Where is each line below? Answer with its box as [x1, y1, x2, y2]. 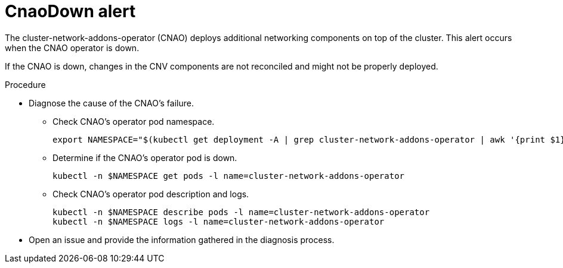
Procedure [5, 79, 46, 90]
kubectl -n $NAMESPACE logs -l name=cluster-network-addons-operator [52, 216, 385, 226]
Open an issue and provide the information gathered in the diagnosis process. [29, 234, 335, 245]
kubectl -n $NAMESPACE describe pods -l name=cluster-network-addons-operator [52, 207, 430, 217]
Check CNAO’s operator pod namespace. [52, 116, 215, 127]
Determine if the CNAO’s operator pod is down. [52, 152, 237, 163]
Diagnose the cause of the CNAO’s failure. [29, 97, 194, 108]
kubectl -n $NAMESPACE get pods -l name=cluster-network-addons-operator [52, 171, 405, 181]
